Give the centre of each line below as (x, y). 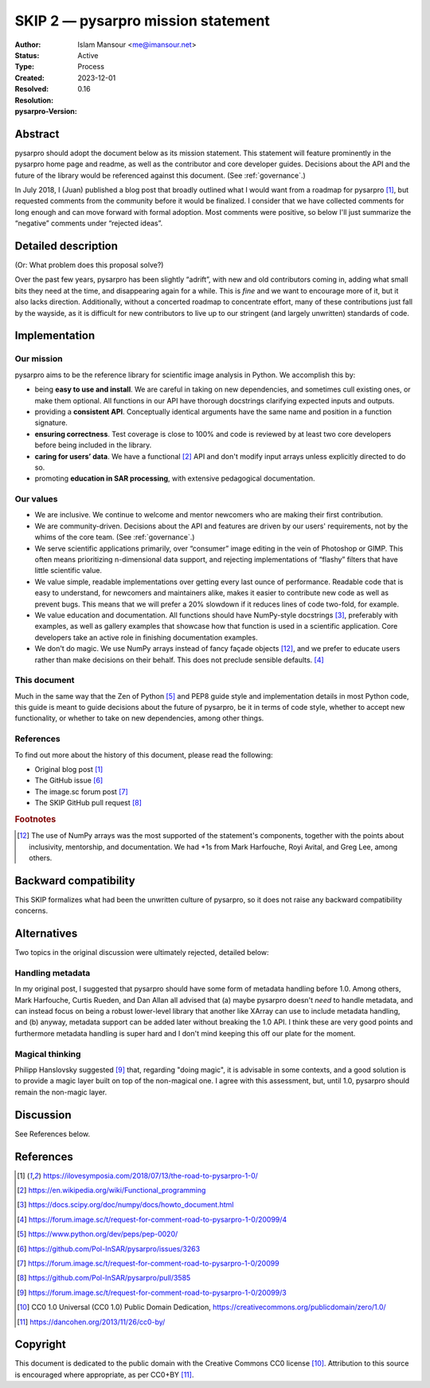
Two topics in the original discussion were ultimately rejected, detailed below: (142, 953)
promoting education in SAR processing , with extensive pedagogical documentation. (175, 478)
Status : (27, 55)
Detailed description (66, 246)
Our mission (39, 359)
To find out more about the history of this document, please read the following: (144, 754)
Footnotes (35, 819)
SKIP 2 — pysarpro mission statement (142, 21)
